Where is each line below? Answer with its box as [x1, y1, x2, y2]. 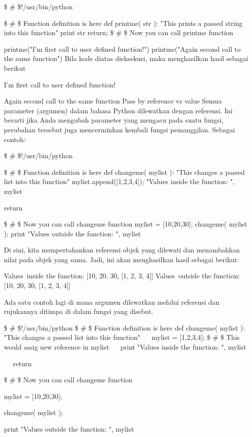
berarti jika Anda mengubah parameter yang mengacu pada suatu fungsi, [4, 115, 224, 125]
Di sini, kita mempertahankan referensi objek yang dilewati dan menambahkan [4, 245, 240, 255]
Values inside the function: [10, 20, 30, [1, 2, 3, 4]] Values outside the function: [4, 271, 240, 281]
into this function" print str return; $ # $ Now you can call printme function [4, 27, 233, 38]
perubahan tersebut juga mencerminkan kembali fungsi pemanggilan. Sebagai [4, 124, 235, 134]
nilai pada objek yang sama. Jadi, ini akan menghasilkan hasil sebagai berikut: [4, 254, 239, 264]
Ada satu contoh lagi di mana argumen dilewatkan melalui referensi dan [4, 296, 220, 307]
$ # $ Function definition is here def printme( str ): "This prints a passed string [4, 18, 243, 28]
